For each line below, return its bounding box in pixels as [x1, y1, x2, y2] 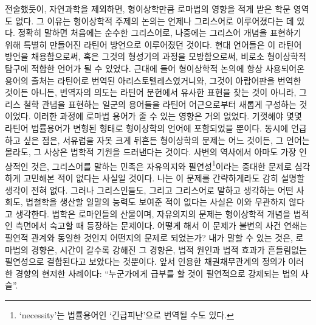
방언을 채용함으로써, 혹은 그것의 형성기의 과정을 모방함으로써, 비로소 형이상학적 [5, 50, 306, 63]
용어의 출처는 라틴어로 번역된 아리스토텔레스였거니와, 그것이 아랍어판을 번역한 [5, 74, 301, 86]
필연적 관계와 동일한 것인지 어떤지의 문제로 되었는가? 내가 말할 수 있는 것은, [5, 231, 293, 243]
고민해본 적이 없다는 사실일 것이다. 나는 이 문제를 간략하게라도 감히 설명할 [23, 171, 305, 184]
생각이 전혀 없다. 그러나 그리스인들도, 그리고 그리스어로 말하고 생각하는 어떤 [5, 183, 294, 196]
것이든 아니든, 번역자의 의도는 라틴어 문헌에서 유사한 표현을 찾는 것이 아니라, [5, 86, 297, 99]
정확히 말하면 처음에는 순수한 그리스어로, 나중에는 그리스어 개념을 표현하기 [18, 26, 301, 39]
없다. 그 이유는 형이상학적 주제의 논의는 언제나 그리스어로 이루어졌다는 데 [15, 14, 294, 27]
